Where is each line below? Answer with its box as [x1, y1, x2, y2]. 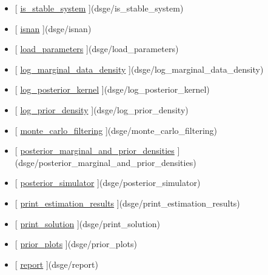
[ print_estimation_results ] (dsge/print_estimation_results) [15, 196, 240, 209]
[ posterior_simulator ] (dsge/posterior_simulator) [15, 176, 201, 189]
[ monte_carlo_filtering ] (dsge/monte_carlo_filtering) [15, 124, 218, 136]
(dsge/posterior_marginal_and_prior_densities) [15, 156, 196, 168]
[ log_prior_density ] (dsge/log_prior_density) [15, 103, 189, 116]
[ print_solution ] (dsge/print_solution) [15, 217, 161, 230]
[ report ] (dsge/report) [15, 257, 99, 270]
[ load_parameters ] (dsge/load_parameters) [15, 42, 179, 55]
